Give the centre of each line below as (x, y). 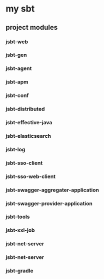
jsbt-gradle (20, 271)
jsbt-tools (18, 217)
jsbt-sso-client (24, 163)
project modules (32, 27)
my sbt (20, 9)
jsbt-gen (16, 55)
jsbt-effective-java (29, 123)
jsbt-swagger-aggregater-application (52, 190)
